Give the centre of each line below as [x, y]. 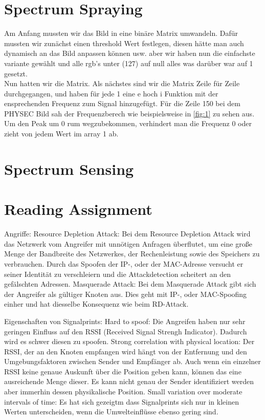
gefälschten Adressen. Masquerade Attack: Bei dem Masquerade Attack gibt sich [130, 284]
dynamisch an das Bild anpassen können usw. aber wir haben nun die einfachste [130, 53]
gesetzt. [16, 73]
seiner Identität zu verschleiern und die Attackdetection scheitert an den [117, 274]
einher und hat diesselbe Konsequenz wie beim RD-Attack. [96, 304]
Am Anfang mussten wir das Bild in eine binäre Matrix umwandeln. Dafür [121, 33]
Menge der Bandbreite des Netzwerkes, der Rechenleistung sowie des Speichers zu [132, 254]
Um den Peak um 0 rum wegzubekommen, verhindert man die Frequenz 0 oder [128, 123]
